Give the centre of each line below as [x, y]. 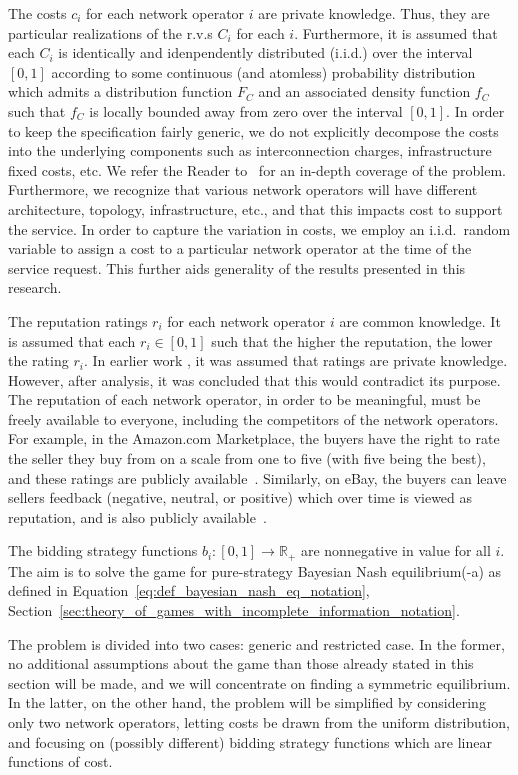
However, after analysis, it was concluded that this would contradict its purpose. [254, 379]
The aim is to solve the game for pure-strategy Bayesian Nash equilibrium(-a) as [255, 570]
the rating [38, 360]
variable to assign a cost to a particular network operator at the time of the [240, 248]
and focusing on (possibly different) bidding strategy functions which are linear [250, 741]
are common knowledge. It [420, 320]
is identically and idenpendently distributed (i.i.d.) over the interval [265, 52]
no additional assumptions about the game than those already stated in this [241, 663]
